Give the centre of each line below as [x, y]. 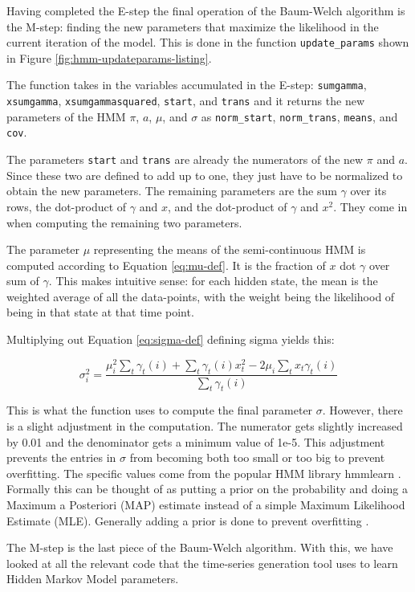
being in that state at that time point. [100, 312]
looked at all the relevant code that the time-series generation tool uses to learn [202, 563]
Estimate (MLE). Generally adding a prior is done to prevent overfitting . [188, 520]
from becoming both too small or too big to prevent [257, 457]
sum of [23, 281]
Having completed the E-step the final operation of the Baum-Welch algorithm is [206, 10]
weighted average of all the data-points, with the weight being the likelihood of [201, 296]
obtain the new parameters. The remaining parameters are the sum [172, 191]
